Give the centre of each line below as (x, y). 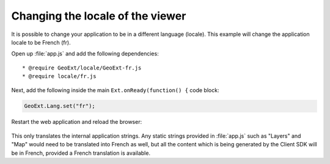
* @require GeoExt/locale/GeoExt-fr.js (82, 68)
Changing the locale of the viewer (99, 16)
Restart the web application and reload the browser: (77, 122)
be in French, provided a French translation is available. (81, 153)
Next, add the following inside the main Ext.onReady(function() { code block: (115, 90)
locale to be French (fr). (41, 42)
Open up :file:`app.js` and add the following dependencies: (85, 54)
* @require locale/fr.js (59, 77)
